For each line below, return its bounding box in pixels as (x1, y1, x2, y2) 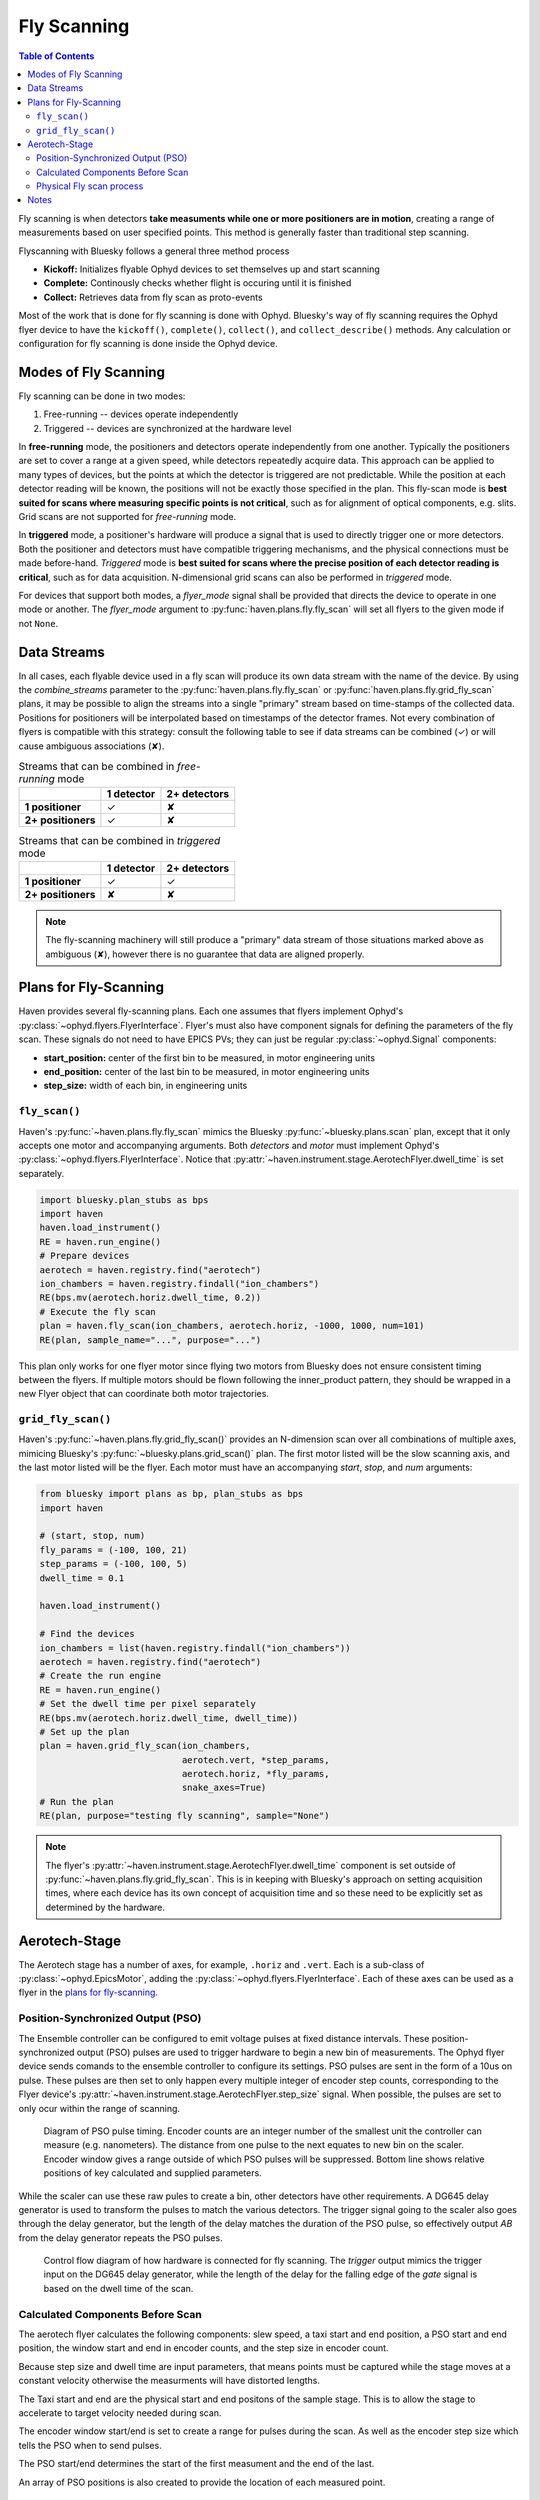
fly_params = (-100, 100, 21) (39, 1544, 188, 1555)
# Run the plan (39, 1796, 114, 1807)
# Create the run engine (39, 1670, 162, 1682)
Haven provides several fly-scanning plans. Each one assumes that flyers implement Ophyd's (18, 1005, 404, 1017)
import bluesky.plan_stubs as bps (39, 1194, 209, 1205)
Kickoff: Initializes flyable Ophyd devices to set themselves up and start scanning (43, 263, 380, 275)
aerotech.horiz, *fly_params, (181, 1768, 330, 1780)
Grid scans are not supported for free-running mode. (18, 511, 237, 522)
